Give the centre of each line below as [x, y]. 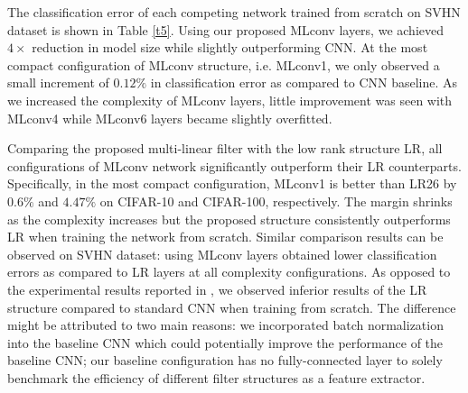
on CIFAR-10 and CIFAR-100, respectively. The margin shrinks [276, 201]
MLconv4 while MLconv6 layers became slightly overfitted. [170, 118]
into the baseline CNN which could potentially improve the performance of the [225, 342]
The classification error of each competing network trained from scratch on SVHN [234, 12]
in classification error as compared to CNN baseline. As [304, 82]
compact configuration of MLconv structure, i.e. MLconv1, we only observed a [224, 64]
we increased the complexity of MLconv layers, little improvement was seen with [230, 100]
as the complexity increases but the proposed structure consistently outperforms [229, 219]
